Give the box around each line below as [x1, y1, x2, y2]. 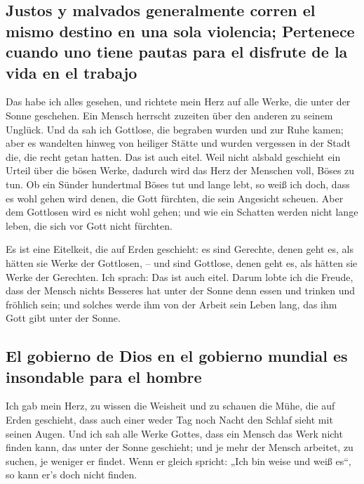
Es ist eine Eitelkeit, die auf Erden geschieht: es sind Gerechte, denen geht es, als [6, 242, 353, 256]
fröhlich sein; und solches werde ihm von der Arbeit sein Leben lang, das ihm [6, 296, 337, 311]
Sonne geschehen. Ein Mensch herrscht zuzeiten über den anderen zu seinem [6, 107, 333, 122]
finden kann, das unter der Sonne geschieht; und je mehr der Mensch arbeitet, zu [6, 440, 353, 454]
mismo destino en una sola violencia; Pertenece [6, 20, 355, 41]
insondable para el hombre [6, 365, 202, 387]
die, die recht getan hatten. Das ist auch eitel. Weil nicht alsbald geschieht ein [6, 149, 341, 164]
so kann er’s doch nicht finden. [6, 467, 137, 482]
